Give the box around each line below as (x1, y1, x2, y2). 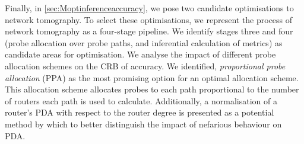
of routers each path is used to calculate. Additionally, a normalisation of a (5, 94, 277, 107)
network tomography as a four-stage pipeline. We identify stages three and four (5, 25, 293, 37)
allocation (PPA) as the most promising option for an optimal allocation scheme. (5, 71, 299, 84)
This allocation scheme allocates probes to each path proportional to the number (5, 83, 299, 95)
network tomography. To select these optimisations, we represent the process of (5, 13, 293, 25)
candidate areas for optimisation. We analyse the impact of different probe (5, 48, 276, 60)
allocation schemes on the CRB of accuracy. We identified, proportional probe (5, 59, 286, 72)
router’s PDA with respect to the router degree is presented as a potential (5, 106, 274, 119)
